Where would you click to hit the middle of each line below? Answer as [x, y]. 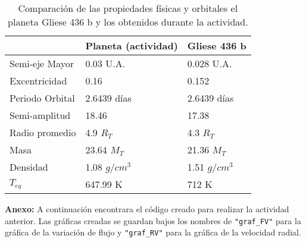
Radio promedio [43, 132]
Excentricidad [38, 81]
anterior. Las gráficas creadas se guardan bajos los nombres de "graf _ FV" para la [153, 220]
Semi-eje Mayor [42, 63]
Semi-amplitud [40, 115]
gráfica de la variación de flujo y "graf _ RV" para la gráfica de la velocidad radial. [153, 232]
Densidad [29, 167]
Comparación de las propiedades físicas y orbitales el [128, 8]
